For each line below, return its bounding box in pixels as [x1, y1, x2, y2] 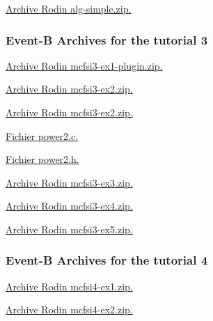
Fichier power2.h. [6, 152, 79, 166]
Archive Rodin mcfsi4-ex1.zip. [6, 279, 133, 293]
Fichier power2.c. [6, 128, 79, 143]
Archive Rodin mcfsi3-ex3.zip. [6, 175, 133, 189]
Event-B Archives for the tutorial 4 [6, 251, 208, 269]
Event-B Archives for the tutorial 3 [6, 31, 208, 48]
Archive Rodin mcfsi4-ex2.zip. [6, 302, 133, 317]
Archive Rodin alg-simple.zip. [6, 1, 132, 15]
